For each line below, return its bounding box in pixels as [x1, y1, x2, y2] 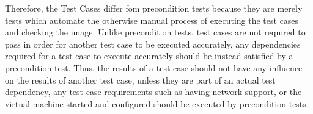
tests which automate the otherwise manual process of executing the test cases [5, 13, 299, 26]
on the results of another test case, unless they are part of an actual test [5, 73, 276, 86]
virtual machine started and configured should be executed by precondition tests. [5, 97, 309, 110]
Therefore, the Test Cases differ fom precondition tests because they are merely [5, 2, 303, 14]
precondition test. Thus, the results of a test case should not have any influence [5, 61, 303, 74]
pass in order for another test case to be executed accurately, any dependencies [5, 37, 301, 50]
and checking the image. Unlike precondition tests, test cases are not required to [5, 26, 306, 38]
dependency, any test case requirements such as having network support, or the [5, 85, 302, 98]
